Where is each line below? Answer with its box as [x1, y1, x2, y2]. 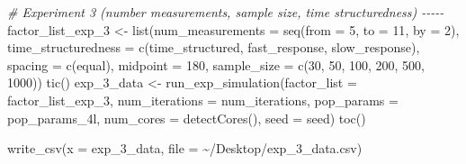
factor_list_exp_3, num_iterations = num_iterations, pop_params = [7, 90, 399, 109]
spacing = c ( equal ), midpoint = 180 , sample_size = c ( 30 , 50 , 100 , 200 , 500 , [7, 55, 425, 74]
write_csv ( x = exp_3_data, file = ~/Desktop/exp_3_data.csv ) [7, 139, 363, 158]
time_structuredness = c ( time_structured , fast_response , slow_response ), [7, 38, 420, 57]
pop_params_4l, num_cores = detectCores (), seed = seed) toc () [7, 108, 366, 127]
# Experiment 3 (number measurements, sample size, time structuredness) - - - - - [7, 3, 444, 21]
